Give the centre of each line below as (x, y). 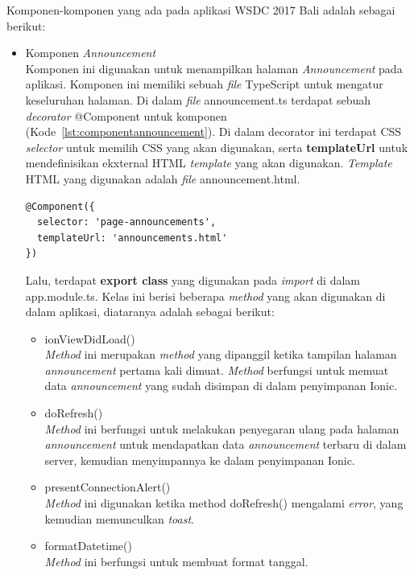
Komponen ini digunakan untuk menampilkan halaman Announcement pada (214, 68)
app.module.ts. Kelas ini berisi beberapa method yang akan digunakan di (205, 296)
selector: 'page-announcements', (127, 222)
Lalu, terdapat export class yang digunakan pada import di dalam (193, 279)
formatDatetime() (88, 546)
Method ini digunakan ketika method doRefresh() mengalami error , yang (224, 503)
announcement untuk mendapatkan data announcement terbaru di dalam (226, 444)
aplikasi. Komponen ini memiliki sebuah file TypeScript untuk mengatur (204, 84)
